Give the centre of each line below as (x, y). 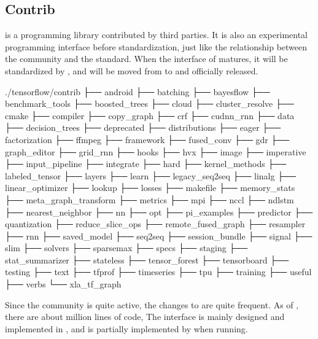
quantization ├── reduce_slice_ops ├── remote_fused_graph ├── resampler (155, 224)
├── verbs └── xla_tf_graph (63, 284)
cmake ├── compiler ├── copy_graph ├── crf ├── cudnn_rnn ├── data (150, 115)
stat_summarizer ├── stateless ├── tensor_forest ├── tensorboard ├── (147, 259)
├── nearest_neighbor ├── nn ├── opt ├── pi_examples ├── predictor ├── (159, 212)
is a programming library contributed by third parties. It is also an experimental (156, 35)
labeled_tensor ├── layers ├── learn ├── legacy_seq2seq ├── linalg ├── (150, 175)
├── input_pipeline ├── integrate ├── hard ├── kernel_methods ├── (146, 164)
